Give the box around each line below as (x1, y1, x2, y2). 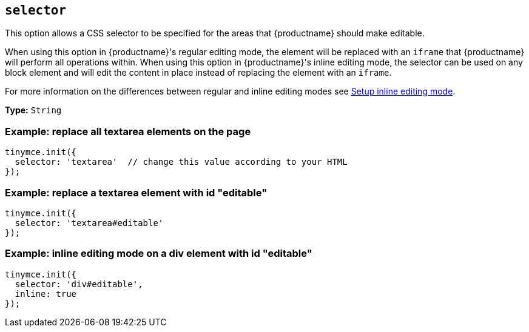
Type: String (5, 105, 62, 116)
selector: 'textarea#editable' (15, 217, 164, 228)
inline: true (15, 288, 77, 299)
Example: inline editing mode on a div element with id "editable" (5, 247, 312, 260)
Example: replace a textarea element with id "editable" (5, 186, 268, 199)
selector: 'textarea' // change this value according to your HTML (15, 157, 348, 167)
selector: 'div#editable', (15, 279, 143, 289)
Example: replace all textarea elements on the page (5, 125, 251, 138)
